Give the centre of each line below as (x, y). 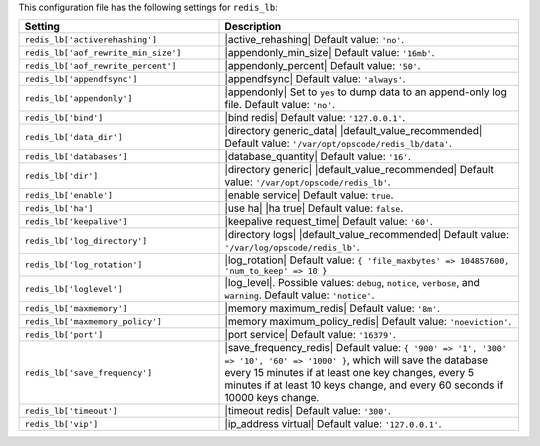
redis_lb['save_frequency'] (88, 372)
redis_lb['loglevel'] (74, 288)
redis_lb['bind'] (64, 117)
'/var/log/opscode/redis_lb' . (292, 247)
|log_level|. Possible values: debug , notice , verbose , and (352, 283)
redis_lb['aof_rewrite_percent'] (100, 65)
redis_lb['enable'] (69, 195)
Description (253, 27)
